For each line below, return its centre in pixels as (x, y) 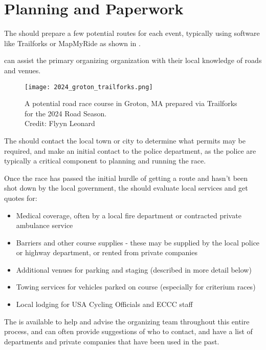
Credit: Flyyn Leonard (60, 123)
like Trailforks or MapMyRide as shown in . (72, 43)
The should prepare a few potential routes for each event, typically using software (132, 33)
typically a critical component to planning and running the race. (105, 161)
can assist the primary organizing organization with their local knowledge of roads (133, 60)
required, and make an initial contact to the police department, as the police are (130, 150)
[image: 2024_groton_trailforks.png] (89, 87)
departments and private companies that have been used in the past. (112, 341)
